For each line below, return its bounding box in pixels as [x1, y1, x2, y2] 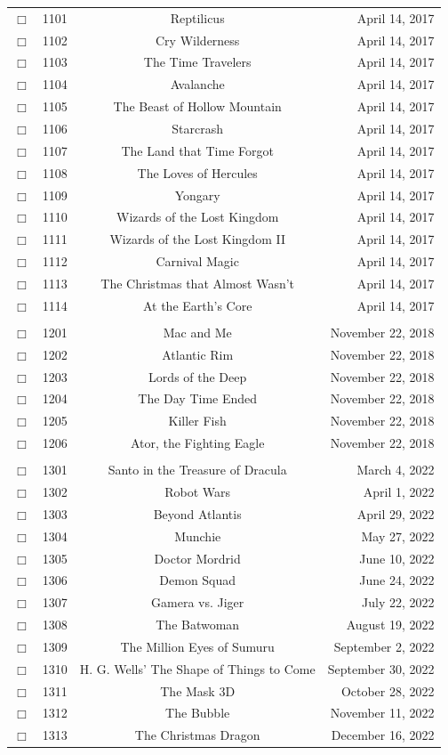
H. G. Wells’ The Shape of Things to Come [79, 659, 316, 678]
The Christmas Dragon [134, 726, 260, 744]
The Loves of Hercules [137, 163, 258, 182]
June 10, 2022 [359, 548, 435, 567]
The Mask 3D [160, 681, 236, 700]
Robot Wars [164, 482, 231, 500]
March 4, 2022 [356, 460, 435, 479]
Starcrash [172, 118, 224, 137]
